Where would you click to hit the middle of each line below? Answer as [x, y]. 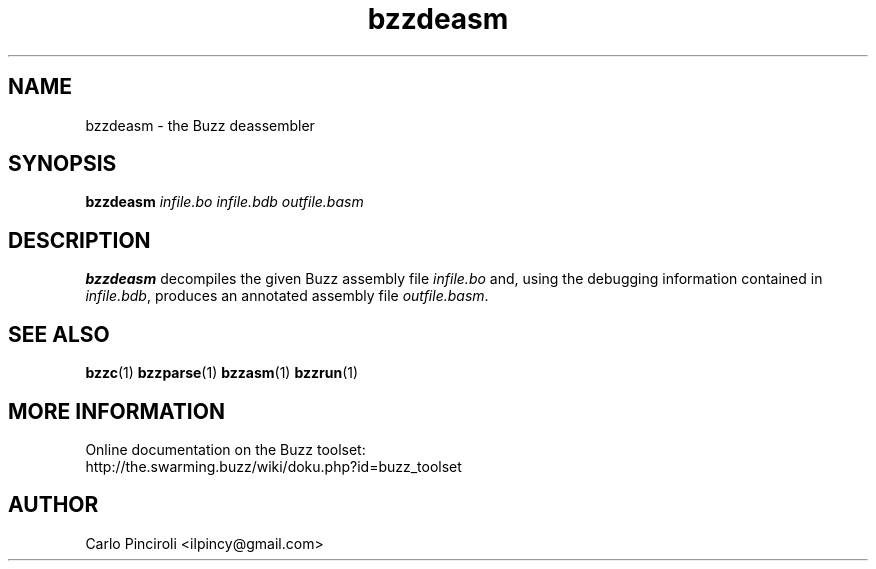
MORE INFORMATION [116, 411]
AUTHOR [53, 505]
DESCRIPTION [79, 240]
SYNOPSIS [62, 164]
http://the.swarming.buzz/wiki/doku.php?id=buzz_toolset [273, 466]
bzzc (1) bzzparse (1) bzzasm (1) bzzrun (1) [222, 373]
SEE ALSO [59, 334]
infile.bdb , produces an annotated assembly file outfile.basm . [287, 296]
